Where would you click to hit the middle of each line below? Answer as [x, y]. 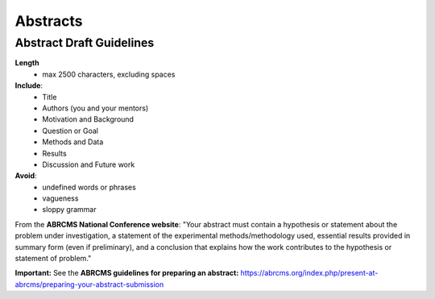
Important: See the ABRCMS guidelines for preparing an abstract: [127, 273]
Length [27, 63]
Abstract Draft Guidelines [85, 43]
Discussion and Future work [89, 164]
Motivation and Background [88, 119]
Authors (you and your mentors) [95, 108]
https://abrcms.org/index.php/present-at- [309, 273]
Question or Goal [70, 131]
